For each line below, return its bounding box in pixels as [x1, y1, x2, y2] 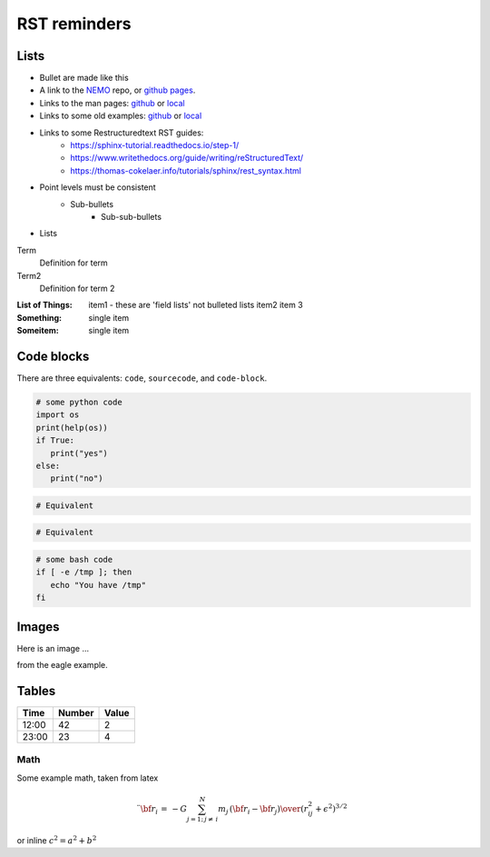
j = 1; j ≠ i [186, 814, 219, 823]
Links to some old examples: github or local [39, 110, 202, 122]
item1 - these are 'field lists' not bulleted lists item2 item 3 [88, 300, 303, 311]
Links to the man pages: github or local [39, 97, 185, 108]
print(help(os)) [35, 423, 109, 433]
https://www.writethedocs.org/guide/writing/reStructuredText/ [70, 153, 304, 164]
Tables [16, 683, 56, 699]
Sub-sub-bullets [101, 211, 162, 222]
